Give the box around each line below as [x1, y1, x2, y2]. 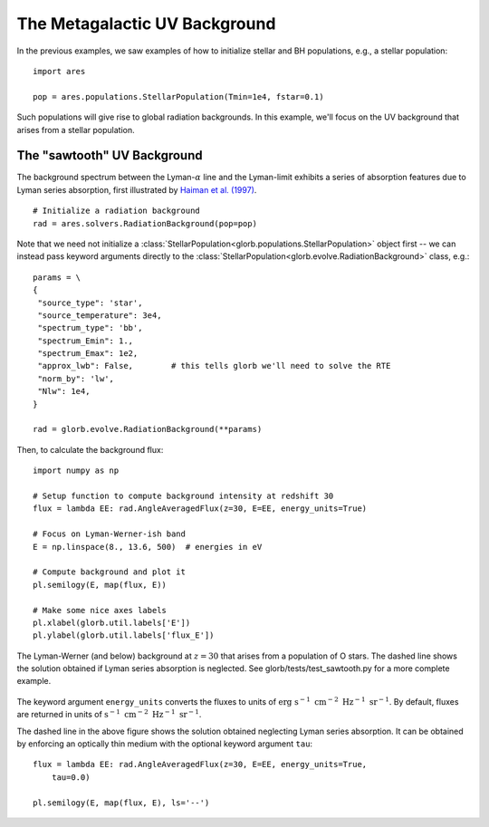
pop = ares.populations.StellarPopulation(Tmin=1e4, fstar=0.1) [33, 91, 325, 101]
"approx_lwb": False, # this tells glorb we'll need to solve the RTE [37, 361, 391, 371]
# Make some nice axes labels [33, 605, 168, 615]
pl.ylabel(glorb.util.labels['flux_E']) [33, 630, 215, 640]
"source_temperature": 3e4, [37, 310, 162, 321]
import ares [33, 66, 86, 76]
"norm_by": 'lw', [37, 373, 115, 384]
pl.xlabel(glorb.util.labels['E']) [33, 617, 191, 628]
